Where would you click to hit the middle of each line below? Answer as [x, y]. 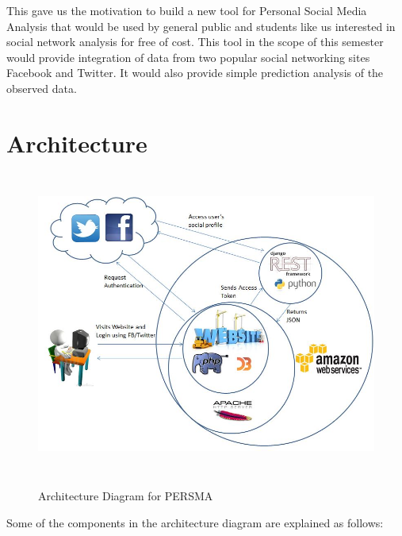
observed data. [42, 88]
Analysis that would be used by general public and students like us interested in [201, 26]
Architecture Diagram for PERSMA [126, 496]
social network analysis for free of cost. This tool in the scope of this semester [195, 42]
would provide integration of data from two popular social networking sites [188, 57]
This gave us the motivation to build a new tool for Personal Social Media [187, 10]
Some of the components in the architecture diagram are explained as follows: [195, 522]
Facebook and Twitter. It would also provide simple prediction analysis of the [195, 73]
